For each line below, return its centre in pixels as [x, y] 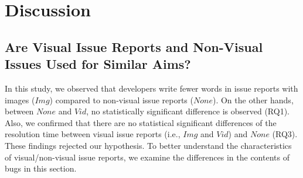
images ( [20, 100]
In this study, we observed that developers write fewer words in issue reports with [151, 88]
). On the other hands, [253, 100]
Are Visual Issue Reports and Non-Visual [134, 46]
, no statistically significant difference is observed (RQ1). [188, 111]
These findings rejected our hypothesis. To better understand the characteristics [148, 145]
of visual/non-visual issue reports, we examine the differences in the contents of [147, 157]
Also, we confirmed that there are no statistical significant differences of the [141, 122]
